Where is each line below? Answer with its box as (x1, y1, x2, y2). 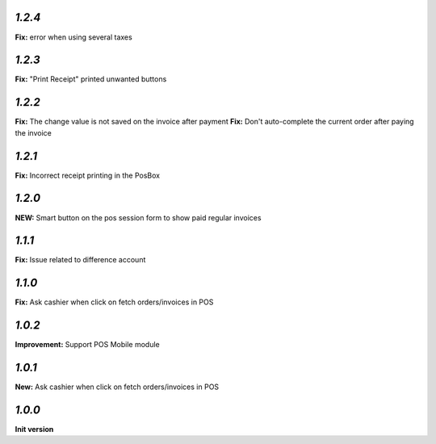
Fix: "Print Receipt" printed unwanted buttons (15, 74, 167, 84)
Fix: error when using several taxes (15, 32, 132, 42)
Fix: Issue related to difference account (15, 255, 146, 265)
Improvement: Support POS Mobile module (15, 340, 161, 350)
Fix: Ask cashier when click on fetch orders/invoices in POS (15, 297, 214, 307)
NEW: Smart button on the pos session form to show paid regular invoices (15, 212, 262, 222)
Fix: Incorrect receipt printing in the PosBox (15, 170, 161, 180)
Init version (15, 425, 54, 434)
